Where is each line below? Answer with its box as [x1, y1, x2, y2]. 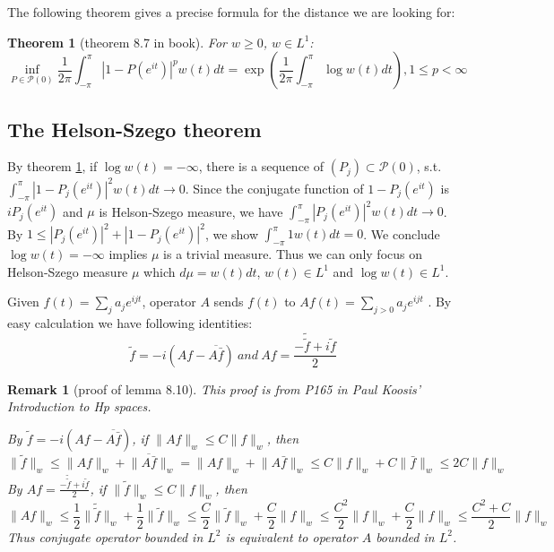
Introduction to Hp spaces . [7, 397, 151, 416]
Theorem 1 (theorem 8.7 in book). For [7, 32, 227, 51]
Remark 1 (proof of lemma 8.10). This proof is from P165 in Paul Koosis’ [7, 379, 421, 398]
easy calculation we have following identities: [7, 314, 253, 332]
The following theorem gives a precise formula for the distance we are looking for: [7, 3, 455, 21]
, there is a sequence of [198, 157, 325, 176]
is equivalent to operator [225, 527, 358, 546]
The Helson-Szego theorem [7, 115, 262, 142]
